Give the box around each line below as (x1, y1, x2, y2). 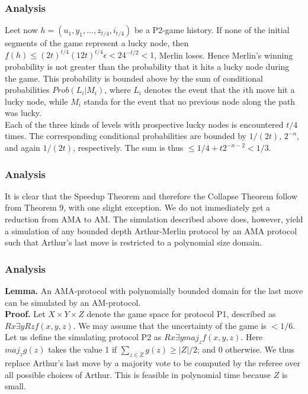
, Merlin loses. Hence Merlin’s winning (154, 49, 293, 61)
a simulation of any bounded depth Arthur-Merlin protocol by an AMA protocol (5, 224, 297, 237)
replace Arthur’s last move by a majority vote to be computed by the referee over (5, 357, 300, 369)
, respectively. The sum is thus (73, 141, 184, 154)
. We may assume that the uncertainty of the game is (73, 319, 267, 331)
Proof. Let (5, 308, 46, 320)
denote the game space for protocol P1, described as (86, 308, 276, 320)
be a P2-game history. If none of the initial (134, 24, 290, 36)
